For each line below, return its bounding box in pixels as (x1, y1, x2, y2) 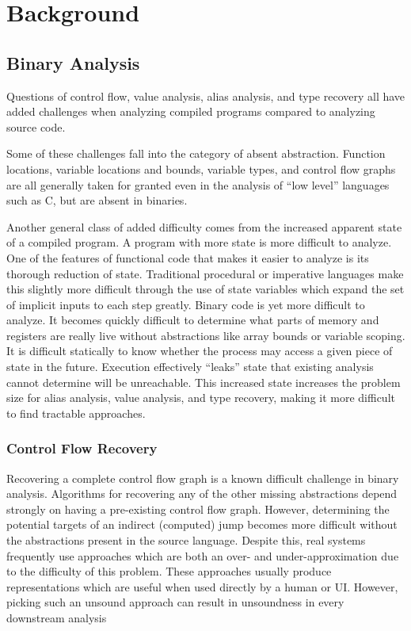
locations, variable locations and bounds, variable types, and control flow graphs (6, 160, 396, 177)
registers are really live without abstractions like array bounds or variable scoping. (6, 327, 405, 343)
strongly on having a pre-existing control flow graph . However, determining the (6, 500, 390, 517)
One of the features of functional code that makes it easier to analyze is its (6, 249, 369, 266)
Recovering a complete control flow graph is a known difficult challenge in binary (6, 469, 399, 486)
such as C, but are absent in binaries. (6, 192, 188, 208)
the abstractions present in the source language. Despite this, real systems (6, 532, 366, 549)
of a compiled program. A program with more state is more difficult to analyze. (6, 234, 392, 250)
